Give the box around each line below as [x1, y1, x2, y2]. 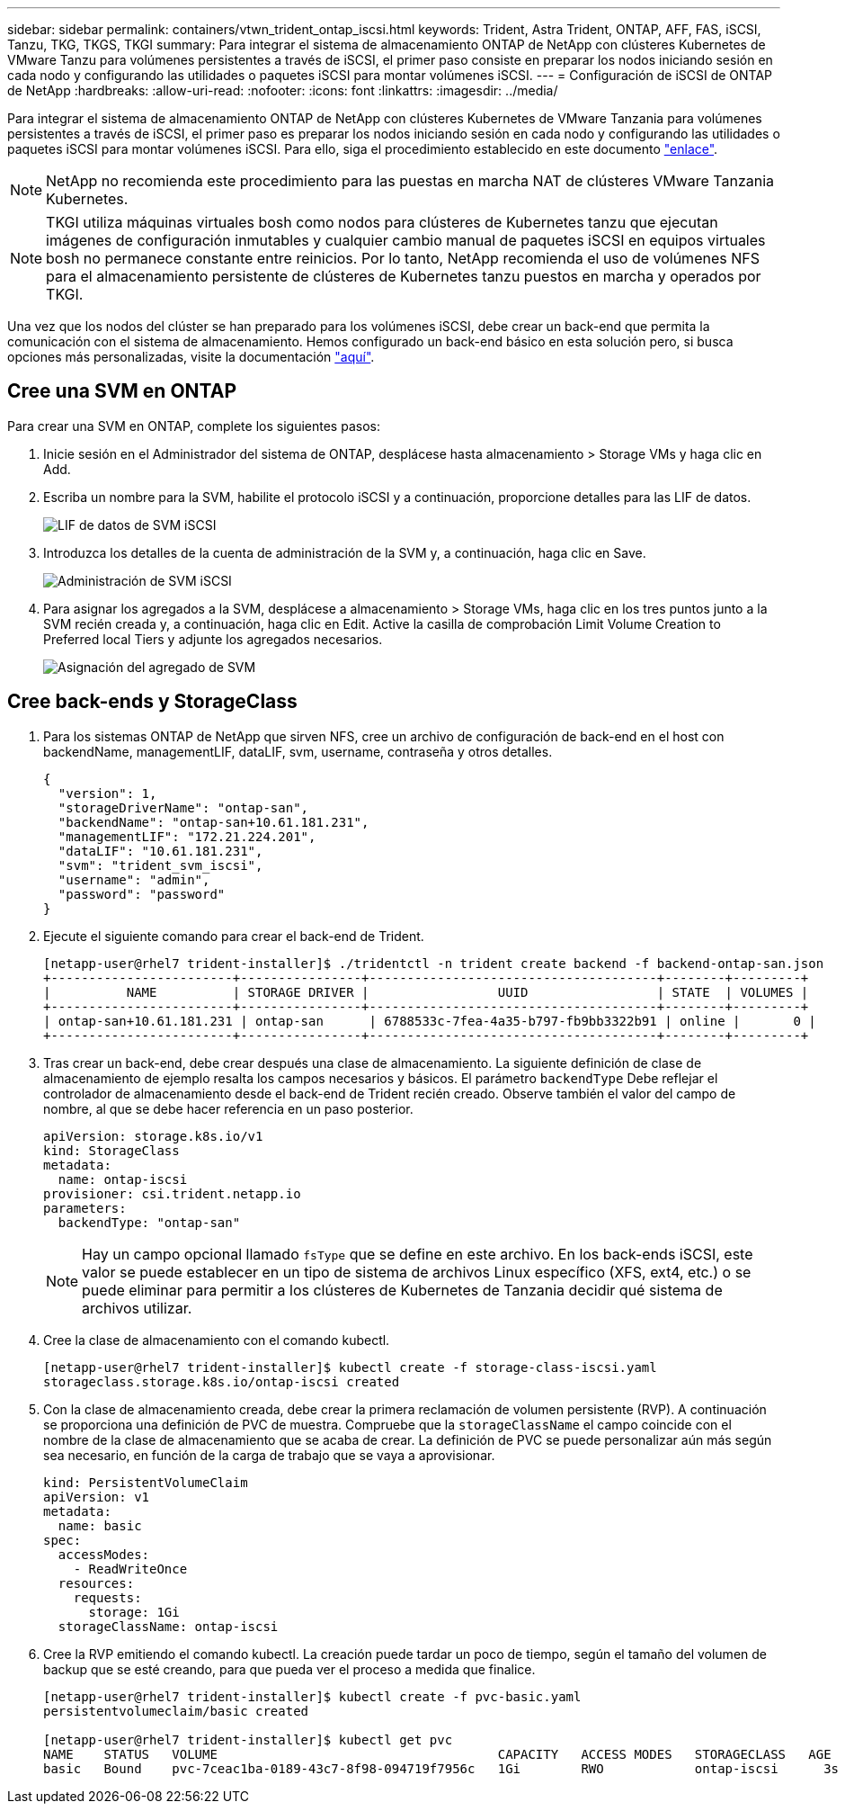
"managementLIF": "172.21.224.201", [58, 829, 316, 844]
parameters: [43, 1200, 127, 1215]
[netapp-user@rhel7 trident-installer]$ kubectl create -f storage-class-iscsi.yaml [43, 1359, 657, 1375]
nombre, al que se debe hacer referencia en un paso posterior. [43, 1100, 414, 1116]
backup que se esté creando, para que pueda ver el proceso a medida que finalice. [43, 1661, 536, 1677]
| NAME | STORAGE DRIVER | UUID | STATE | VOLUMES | [43, 984, 809, 1000]
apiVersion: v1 [43, 1489, 150, 1504]
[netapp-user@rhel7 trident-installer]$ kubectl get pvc [43, 1732, 453, 1747]
